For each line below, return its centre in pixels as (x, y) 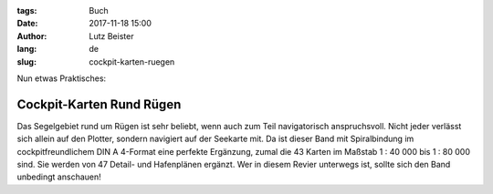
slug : (26, 61)
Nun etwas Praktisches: (62, 78)
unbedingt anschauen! (59, 177)
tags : (27, 10)
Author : (32, 36)
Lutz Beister (111, 36)
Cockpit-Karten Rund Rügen (99, 104)
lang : (27, 49)
